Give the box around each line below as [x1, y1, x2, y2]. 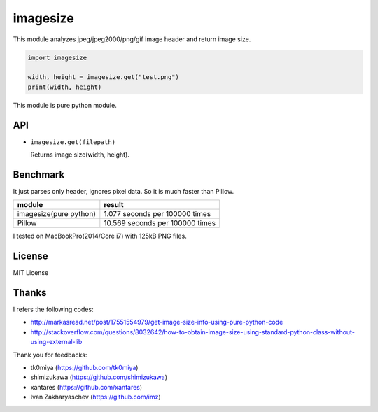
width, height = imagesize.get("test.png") [27, 73, 180, 81]
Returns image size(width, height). [30, 150, 129, 159]
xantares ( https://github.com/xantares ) [30, 383, 143, 391]
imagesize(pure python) [17, 209, 96, 219]
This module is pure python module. [13, 101, 117, 109]
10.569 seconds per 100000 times [104, 218, 216, 228]
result [104, 200, 124, 210]
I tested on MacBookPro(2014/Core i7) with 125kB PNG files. [13, 232, 187, 241]
